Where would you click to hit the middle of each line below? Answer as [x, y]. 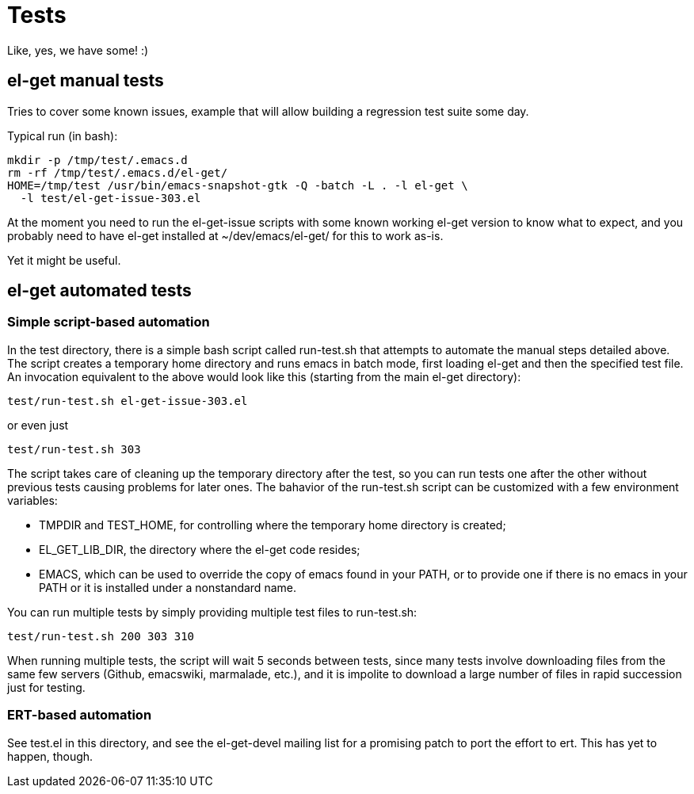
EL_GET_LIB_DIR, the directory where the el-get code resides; [200, 549]
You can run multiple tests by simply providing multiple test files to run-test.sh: [212, 612]
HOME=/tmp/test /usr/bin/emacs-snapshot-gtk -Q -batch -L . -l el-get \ [238, 185]
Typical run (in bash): [63, 136]
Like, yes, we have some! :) [78, 50]
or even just [38, 425]
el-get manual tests [86, 81]
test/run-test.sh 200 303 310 [101, 636]
